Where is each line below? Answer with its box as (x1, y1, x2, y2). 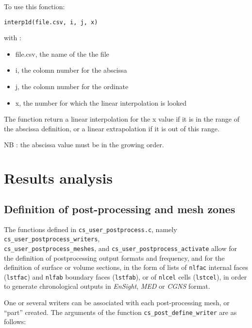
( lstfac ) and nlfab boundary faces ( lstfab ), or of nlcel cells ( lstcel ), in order (4, 271, 247, 281)
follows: (4, 316, 26, 327)
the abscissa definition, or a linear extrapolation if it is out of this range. (4, 123, 219, 133)
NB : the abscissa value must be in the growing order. (4, 140, 164, 150)
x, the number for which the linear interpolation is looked (15, 97, 187, 108)
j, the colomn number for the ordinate (15, 81, 129, 92)
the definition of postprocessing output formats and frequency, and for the (4, 252, 225, 263)
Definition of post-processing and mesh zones (4, 201, 235, 216)
